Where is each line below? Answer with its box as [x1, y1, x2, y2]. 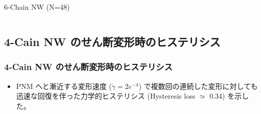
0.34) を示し [209, 90, 249, 101]
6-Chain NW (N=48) [4, 2, 70, 12]
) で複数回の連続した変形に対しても [138, 80, 258, 91]
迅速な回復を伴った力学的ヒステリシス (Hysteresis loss [16, 90, 196, 101]
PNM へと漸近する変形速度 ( [16, 80, 112, 91]
